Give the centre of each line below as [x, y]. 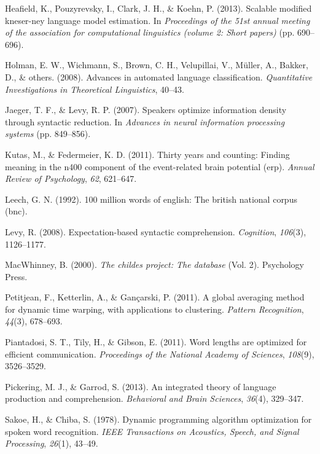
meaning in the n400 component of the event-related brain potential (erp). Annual [160, 166]
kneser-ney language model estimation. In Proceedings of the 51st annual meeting [158, 20]
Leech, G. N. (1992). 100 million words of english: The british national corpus [151, 199]
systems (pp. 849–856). [48, 134]
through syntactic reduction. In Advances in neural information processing [145, 121]
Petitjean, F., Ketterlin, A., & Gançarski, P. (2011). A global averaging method [155, 297]
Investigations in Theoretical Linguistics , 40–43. [95, 89]
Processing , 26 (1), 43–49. [52, 443]
